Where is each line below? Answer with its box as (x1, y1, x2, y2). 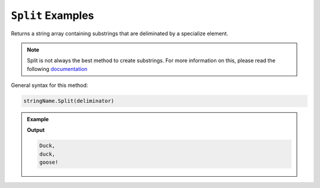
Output (27, 127, 45, 134)
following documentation (27, 65, 88, 72)
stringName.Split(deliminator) (23, 98, 115, 105)
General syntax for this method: (11, 82, 88, 89)
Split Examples (11, 9, 94, 22)
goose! (39, 159, 59, 166)
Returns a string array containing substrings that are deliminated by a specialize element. (11, 30, 228, 37)
